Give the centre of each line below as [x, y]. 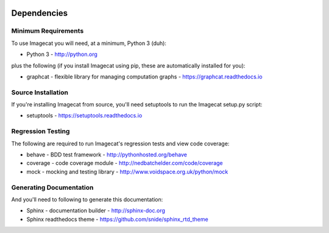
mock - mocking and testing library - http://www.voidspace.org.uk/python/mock [127, 172]
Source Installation [40, 92]
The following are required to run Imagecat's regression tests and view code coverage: [120, 144]
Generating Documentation [52, 187]
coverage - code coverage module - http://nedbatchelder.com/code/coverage [125, 163]
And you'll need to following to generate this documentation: [87, 199]
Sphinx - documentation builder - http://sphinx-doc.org [96, 210]
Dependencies [40, 13]
